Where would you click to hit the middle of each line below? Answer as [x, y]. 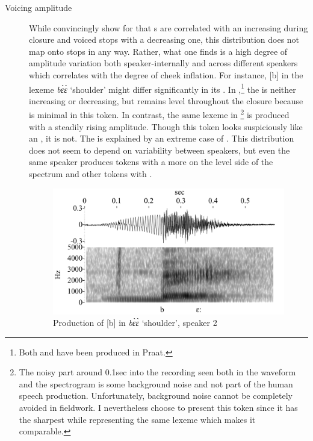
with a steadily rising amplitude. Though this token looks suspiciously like [166, 126]
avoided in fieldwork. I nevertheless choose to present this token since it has [158, 408]
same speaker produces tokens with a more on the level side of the [151, 162]
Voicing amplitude [39, 7]
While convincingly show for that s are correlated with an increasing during [169, 27]
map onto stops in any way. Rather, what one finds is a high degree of [158, 51]
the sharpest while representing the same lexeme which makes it [137, 419]
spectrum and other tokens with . [91, 174]
